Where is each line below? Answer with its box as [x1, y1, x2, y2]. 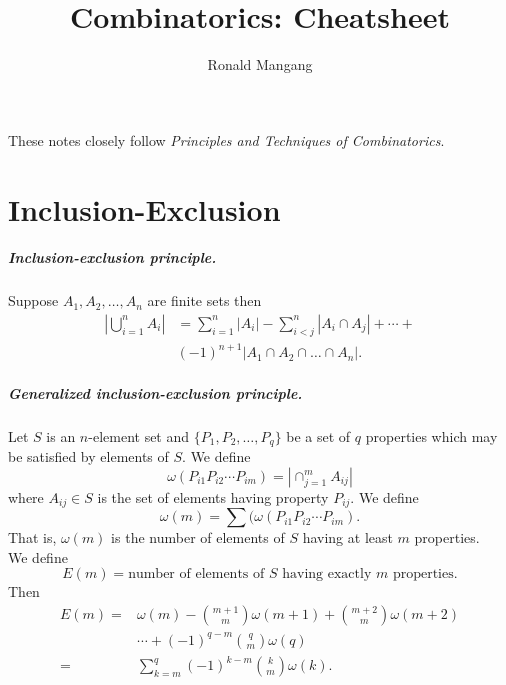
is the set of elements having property [97, 486, 329, 507]
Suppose [8, 290, 59, 311]
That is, [8, 527, 57, 548]
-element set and [88, 425, 190, 446]
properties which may [365, 425, 498, 446]
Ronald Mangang [207, 54, 313, 75]
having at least [302, 527, 393, 548]
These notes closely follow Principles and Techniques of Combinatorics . [8, 129, 445, 150]
